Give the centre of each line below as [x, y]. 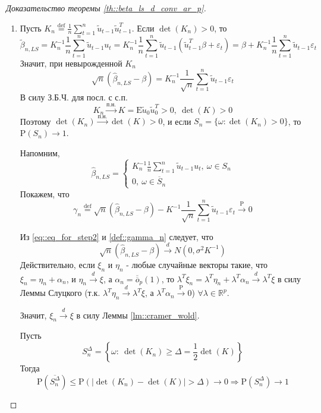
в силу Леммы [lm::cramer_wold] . [138, 315]
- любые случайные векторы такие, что [197, 264]
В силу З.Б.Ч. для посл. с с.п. [74, 97]
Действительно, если [57, 264]
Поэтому [35, 121]
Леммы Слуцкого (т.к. [60, 293]
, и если [177, 121]
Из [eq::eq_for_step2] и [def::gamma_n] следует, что [117, 236]
